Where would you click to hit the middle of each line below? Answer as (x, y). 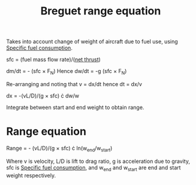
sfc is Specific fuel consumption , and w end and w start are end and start (94, 168)
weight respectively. (31, 175)
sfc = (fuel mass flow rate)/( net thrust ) (53, 60)
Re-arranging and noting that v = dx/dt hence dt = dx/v (74, 84)
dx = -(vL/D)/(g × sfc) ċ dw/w (43, 95)
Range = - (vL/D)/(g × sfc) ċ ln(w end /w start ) (59, 149)
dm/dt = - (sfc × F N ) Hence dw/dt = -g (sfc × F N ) (67, 72)
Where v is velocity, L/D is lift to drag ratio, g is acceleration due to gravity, (98, 161)
